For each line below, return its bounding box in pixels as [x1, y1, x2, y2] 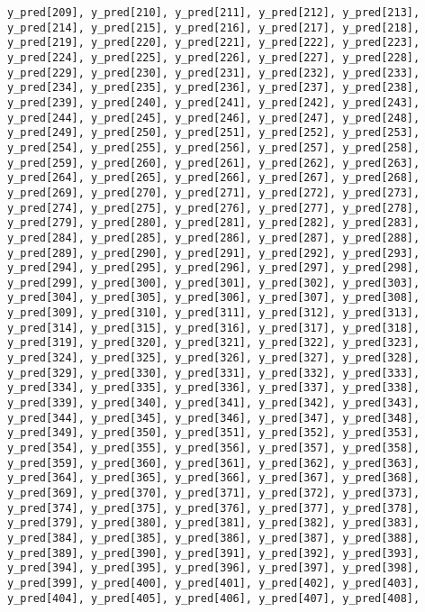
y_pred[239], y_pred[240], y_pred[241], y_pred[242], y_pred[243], [7, 96, 420, 109]
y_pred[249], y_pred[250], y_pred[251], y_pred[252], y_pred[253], [7, 126, 420, 140]
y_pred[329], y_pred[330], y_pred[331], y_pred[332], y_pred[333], [7, 366, 420, 379]
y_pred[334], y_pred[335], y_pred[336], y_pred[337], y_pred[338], [7, 381, 420, 395]
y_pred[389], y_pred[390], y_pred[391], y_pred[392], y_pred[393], [7, 546, 420, 560]
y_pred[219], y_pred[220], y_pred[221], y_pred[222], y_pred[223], [7, 36, 420, 50]
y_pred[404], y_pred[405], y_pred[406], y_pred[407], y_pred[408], [7, 591, 420, 605]
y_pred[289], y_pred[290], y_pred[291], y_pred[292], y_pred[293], [7, 246, 420, 260]
